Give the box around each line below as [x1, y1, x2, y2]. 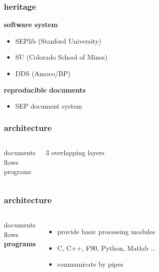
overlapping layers [51, 147, 104, 157]
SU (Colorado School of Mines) [15, 52, 108, 62]
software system [4, 19, 58, 30]
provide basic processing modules [57, 226, 156, 236]
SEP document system [15, 101, 82, 111]
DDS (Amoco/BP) [15, 68, 71, 78]
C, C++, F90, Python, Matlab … [57, 242, 156, 253]
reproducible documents [4, 84, 86, 95]
